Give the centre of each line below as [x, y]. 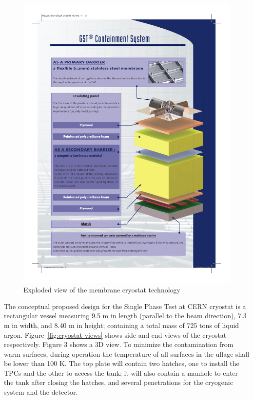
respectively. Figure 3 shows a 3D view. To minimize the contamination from [119, 344]
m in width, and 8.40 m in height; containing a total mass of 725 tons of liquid [122, 325]
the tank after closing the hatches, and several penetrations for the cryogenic [118, 382]
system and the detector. [41, 392]
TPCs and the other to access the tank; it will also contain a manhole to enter [121, 373]
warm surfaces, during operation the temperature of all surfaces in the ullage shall [127, 354]
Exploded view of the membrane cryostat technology [102, 290]
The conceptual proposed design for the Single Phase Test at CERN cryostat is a [125, 306]
